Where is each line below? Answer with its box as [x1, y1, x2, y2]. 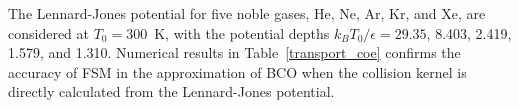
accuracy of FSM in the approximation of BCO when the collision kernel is [8, 61, 467, 82]
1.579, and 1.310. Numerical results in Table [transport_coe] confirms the [8, 42, 461, 63]
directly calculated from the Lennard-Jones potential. [8, 81, 335, 102]
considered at [8, 22, 90, 43]
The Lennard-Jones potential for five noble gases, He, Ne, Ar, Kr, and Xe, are [8, 3, 486, 23]
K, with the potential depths [154, 22, 330, 43]
